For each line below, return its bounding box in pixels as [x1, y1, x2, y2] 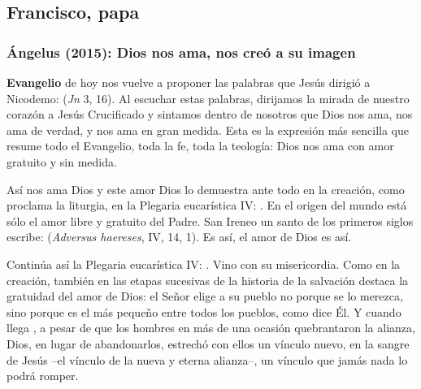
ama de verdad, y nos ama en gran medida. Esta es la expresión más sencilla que [7, 121, 409, 138]
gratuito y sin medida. [7, 153, 117, 170]
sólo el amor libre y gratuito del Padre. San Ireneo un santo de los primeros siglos [7, 212, 414, 229]
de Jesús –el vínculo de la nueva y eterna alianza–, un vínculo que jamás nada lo [7, 351, 408, 368]
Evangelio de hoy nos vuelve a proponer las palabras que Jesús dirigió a [7, 74, 371, 90]
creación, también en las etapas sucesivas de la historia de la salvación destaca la [7, 271, 409, 288]
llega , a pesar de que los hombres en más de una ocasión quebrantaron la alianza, [7, 319, 415, 336]
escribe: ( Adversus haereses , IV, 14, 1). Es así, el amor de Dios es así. [7, 228, 352, 245]
